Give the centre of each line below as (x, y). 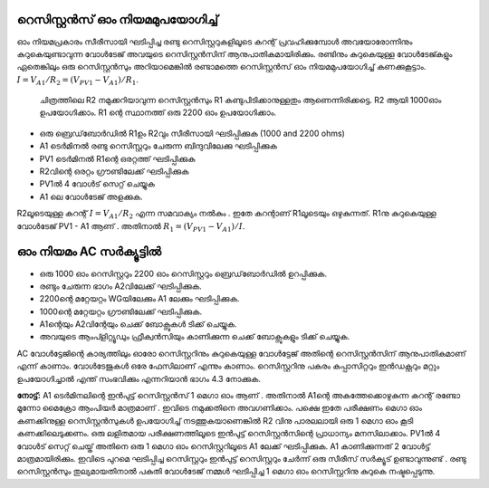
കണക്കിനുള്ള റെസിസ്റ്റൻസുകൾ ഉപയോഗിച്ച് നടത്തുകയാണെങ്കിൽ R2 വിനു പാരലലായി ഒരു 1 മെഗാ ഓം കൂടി (215, 420)
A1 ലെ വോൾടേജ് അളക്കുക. (91, 196)
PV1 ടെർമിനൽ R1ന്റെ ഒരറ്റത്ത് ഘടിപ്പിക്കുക (117, 158)
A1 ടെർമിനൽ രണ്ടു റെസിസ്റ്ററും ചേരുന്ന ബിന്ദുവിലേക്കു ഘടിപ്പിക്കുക (158, 146)
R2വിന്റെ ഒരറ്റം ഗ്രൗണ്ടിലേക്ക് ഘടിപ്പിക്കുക (114, 171)
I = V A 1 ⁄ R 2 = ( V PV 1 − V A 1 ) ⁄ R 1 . (78, 80)
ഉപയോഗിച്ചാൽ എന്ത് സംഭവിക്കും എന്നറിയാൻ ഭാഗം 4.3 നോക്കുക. (139, 378)
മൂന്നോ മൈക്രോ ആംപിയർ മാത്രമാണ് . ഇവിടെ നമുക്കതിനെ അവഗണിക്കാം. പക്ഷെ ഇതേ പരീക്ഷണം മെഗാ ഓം (220, 408)
